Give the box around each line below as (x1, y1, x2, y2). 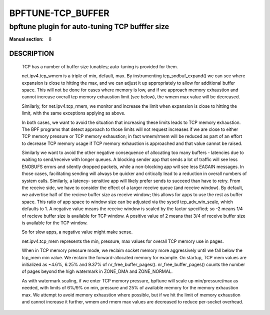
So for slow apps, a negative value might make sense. (21, 229, 133, 235)
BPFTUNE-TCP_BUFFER (9, 8, 109, 19)
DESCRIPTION (9, 49, 54, 58)
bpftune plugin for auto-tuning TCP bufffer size (9, 22, 169, 31)
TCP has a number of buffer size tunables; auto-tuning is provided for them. (21, 63, 178, 70)
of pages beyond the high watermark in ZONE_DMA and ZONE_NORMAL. (21, 268, 173, 274)
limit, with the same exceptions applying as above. (21, 110, 126, 116)
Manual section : (9, 36, 44, 42)
